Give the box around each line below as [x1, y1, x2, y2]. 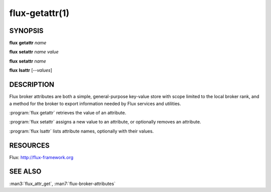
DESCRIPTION [9, 80, 55, 89]
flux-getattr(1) [9, 7, 70, 18]
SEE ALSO [9, 167, 42, 176]
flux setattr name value [9, 49, 59, 55]
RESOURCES [9, 141, 50, 149]
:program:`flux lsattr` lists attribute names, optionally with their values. [9, 128, 154, 134]
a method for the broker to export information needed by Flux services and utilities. [9, 100, 181, 106]
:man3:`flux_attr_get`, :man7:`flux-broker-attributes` [9, 180, 115, 186]
